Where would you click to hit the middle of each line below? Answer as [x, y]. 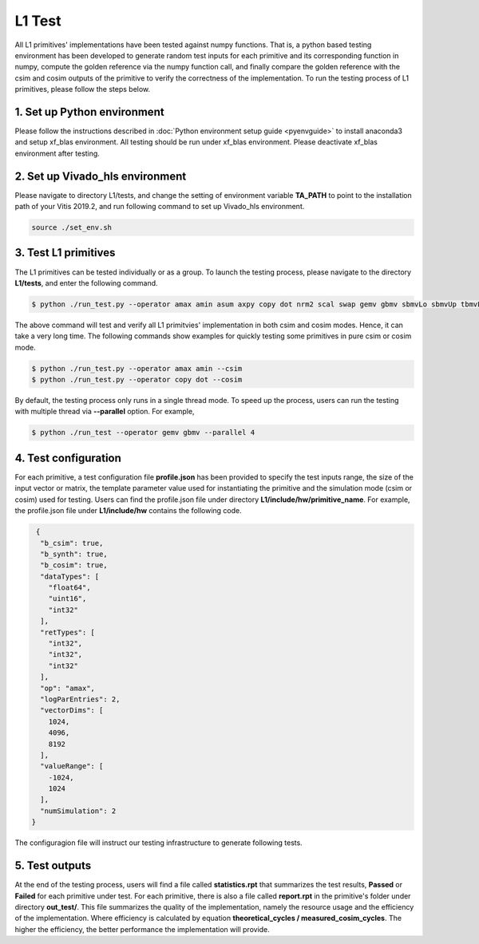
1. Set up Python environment [89, 112]
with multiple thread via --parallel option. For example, [105, 412]
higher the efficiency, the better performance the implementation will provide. [143, 929]
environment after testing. [57, 153]
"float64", [69, 588]
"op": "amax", [68, 688]
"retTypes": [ [68, 632]
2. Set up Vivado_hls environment [101, 176]
